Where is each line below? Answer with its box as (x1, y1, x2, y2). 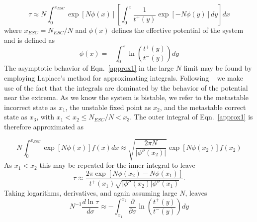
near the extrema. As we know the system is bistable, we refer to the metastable (4, 92, 249, 103)
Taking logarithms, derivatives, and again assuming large (4, 188, 177, 198)
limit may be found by (183, 63, 252, 73)
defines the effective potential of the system (111, 25, 244, 35)
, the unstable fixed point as (65, 102, 151, 112)
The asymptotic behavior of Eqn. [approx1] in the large (4, 63, 174, 73)
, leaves (185, 188, 207, 198)
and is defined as (4, 34, 55, 45)
